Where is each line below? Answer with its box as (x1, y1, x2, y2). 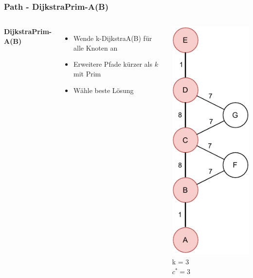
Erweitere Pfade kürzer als (73, 59, 152, 69)
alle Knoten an (73, 42, 118, 53)
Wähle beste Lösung (73, 85, 134, 95)
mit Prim (73, 69, 101, 78)
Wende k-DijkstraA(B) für (73, 33, 152, 43)
